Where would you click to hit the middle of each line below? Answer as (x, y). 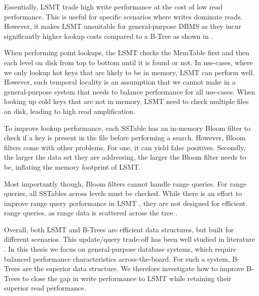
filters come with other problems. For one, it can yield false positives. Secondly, (125, 147)
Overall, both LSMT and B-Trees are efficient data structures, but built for (119, 229)
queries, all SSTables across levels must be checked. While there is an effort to (123, 193)
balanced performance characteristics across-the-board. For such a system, (117, 258)
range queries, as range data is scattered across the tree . (91, 213)
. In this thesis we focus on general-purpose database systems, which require (120, 249)
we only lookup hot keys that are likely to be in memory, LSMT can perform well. (129, 72)
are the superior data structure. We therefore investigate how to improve (133, 268)
